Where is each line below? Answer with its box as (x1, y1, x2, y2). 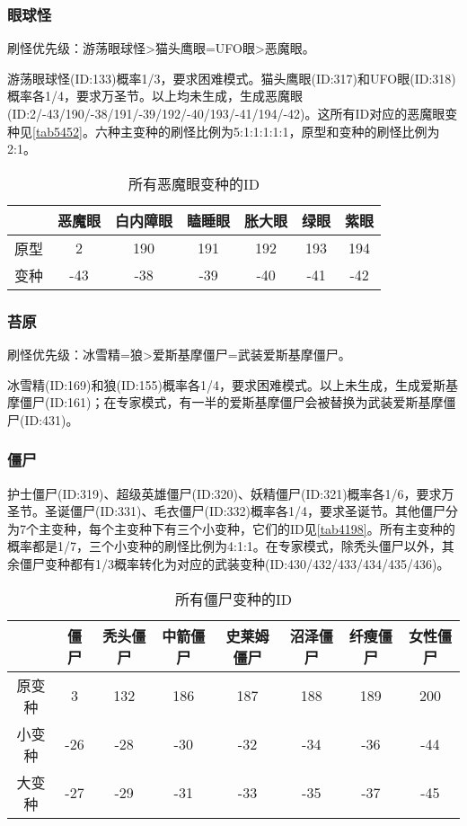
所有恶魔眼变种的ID (128, 173, 260, 194)
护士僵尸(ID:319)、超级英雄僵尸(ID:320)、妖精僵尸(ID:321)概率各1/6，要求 (7, 484, 442, 502)
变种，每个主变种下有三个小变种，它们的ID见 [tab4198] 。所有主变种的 (50, 519, 455, 537)
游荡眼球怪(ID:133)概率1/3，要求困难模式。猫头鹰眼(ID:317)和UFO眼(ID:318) (7, 68, 456, 87)
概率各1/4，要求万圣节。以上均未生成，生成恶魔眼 (7, 86, 303, 105)
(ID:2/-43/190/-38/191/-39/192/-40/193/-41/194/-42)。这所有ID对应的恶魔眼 (7, 104, 445, 122)
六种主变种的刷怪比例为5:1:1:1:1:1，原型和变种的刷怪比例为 (95, 121, 440, 140)
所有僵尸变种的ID (174, 588, 292, 609)
